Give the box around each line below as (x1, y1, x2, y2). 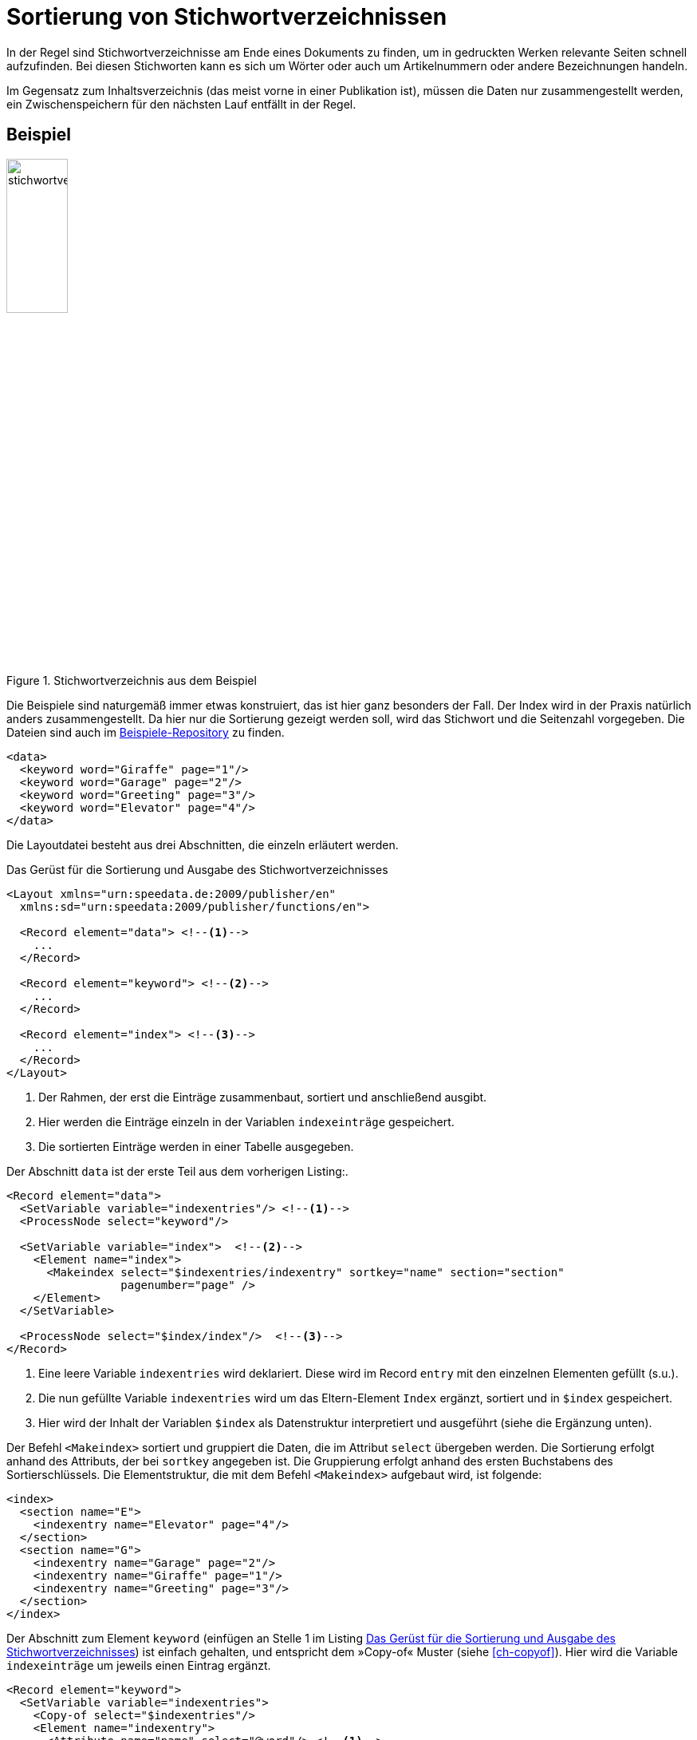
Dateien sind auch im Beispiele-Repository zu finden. (6, 726, 285, 740)
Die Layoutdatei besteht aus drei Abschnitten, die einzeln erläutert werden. (6, 838, 399, 852)
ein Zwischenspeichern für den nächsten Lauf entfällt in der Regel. (6, 97, 356, 111)
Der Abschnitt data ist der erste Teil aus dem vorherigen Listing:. (6, 1165, 348, 1179)
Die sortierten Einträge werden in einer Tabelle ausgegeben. (38, 1140, 354, 1154)
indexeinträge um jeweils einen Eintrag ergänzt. (6, 1659, 271, 1673)
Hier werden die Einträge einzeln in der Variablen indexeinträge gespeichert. (38, 1115, 455, 1129)
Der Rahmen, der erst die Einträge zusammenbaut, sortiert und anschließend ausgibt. (38, 1090, 487, 1105)
